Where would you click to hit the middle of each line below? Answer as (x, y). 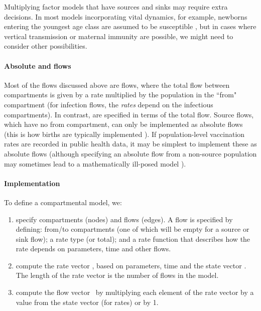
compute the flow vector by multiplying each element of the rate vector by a (135, 292)
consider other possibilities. (46, 46)
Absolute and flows (38, 65)
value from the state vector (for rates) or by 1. (87, 302)
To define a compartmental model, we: (63, 202)
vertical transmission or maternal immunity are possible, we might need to (119, 36)
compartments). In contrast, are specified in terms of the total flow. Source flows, (129, 114)
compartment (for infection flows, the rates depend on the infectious (109, 104)
